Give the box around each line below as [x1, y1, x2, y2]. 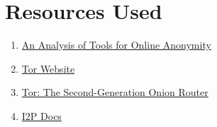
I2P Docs [21, 108, 62, 123]
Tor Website [21, 61, 75, 75]
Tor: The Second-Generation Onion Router [21, 85, 208, 99]
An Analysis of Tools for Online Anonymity [21, 37, 211, 52]
